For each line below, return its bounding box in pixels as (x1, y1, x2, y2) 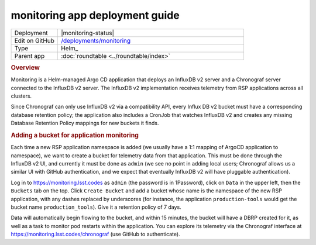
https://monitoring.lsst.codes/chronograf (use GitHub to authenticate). (11, 231, 181, 238)
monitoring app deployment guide (11, 9, 180, 22)
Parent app (14, 51, 45, 60)
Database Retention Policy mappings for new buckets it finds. (11, 120, 159, 127)
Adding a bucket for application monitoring (11, 131, 139, 139)
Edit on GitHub (14, 36, 55, 44)
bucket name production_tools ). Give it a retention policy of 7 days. (11, 203, 181, 211)
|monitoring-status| (60, 29, 114, 37)
